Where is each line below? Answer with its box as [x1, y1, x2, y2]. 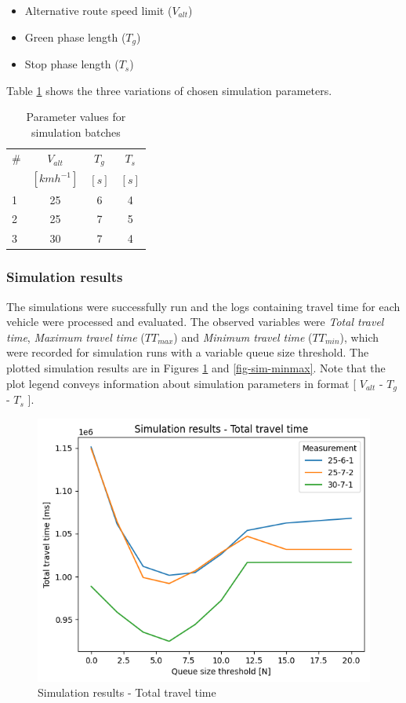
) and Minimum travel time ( [173, 328, 313, 345]
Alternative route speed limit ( [24, 2, 172, 18]
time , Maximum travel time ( [6, 328, 145, 345]
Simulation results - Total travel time [38, 684, 216, 701]
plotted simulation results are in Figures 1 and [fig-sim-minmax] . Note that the [6, 360, 386, 375]
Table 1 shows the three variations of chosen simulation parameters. [6, 82, 332, 98]
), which [339, 328, 379, 345]
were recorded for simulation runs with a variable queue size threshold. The [6, 344, 369, 361]
